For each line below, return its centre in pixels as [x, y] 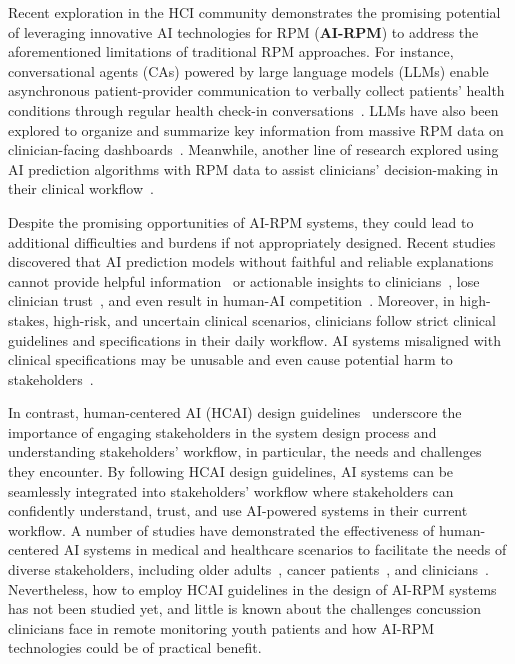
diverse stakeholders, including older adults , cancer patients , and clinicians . [248, 569]
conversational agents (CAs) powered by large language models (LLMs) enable [248, 70]
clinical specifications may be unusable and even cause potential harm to [230, 359]
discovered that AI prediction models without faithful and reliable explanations [251, 261]
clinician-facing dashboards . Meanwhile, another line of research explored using [253, 149]
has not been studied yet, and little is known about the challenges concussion [244, 608]
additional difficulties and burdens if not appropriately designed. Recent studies [252, 241]
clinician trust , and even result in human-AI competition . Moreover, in [231, 300]
